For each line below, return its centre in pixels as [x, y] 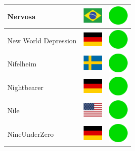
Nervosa [22, 16]
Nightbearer [25, 87]
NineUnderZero [31, 134]
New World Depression [42, 40]
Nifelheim [22, 64]
